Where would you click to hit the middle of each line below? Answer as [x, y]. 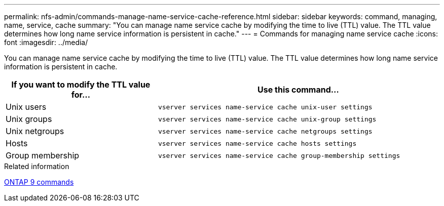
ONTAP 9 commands [39, 182]
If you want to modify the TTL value [81, 85]
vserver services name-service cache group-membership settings [279, 155]
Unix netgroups [35, 131]
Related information [37, 166]
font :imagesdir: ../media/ [46, 42]
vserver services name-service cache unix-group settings [267, 119]
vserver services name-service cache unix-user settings [265, 107]
